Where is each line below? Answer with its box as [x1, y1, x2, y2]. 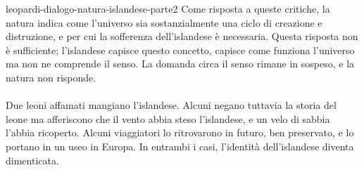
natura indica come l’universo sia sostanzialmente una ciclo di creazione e [6, 15, 322, 30]
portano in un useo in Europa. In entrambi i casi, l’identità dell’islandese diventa [6, 138, 354, 153]
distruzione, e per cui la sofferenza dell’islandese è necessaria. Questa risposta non [6, 29, 358, 44]
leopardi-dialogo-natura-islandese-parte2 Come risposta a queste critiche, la [6, 1, 330, 15]
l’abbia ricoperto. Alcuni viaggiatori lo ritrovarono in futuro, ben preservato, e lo [6, 125, 354, 140]
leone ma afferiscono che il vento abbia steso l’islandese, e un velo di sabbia [6, 111, 330, 126]
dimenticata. [6, 152, 59, 167]
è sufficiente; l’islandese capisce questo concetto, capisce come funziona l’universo [6, 42, 355, 57]
